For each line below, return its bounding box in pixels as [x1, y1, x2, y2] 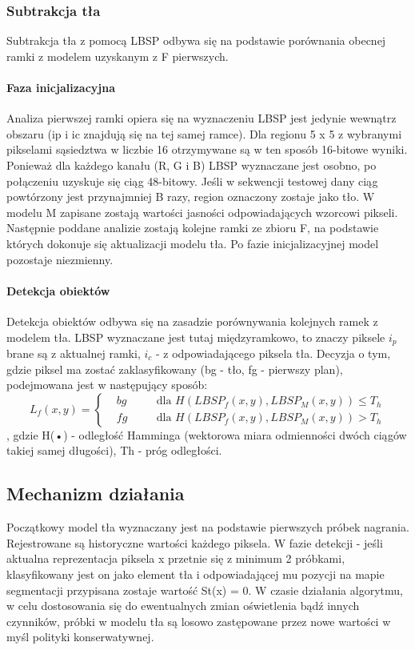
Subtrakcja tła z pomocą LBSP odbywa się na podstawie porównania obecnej [6, 32, 386, 49]
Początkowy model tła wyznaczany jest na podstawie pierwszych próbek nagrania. [6, 519, 409, 536]
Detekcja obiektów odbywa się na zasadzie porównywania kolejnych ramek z [6, 312, 378, 329]
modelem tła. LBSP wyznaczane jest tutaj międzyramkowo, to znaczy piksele [6, 328, 385, 345]
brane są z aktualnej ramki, [6, 344, 141, 361]
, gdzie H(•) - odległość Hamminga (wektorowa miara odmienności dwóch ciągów [6, 426, 407, 443]
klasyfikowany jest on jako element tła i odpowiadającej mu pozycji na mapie [6, 565, 385, 582]
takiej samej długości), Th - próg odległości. [6, 442, 222, 459]
